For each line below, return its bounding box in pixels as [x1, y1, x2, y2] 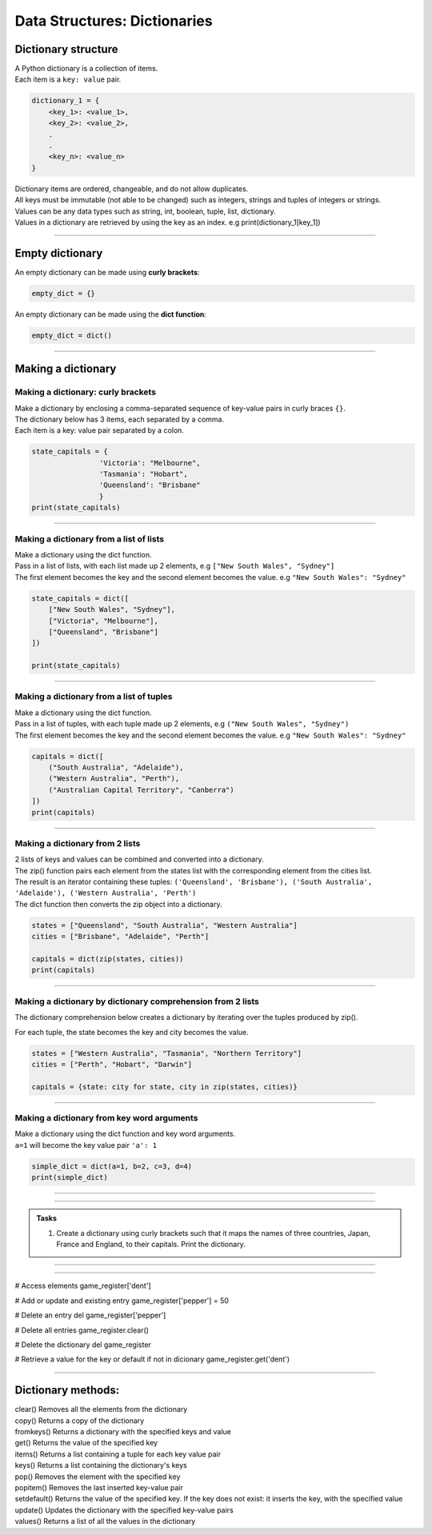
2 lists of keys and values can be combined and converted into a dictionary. [14, 854, 264, 864]
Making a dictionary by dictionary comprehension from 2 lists [14, 996, 260, 1007]
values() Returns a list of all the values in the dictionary [14, 1517, 196, 1526]
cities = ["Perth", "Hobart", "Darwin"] [31, 1060, 192, 1069]
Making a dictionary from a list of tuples [14, 691, 173, 702]
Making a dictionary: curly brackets [14, 386, 156, 398]
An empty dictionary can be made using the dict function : [14, 309, 207, 319]
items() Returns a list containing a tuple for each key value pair [14, 1449, 222, 1459]
